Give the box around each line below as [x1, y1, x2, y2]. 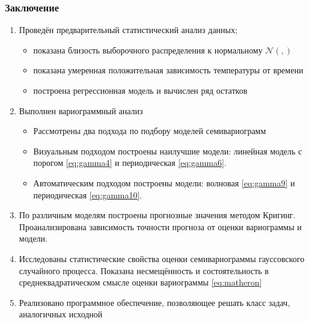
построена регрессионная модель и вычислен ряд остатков [33, 84, 248, 96]
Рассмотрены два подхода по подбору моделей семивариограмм [33, 124, 266, 137]
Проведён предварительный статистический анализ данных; [19, 23, 237, 36]
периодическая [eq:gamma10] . [33, 188, 142, 201]
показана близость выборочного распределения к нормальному [33, 43, 263, 56]
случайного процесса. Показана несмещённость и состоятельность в [19, 264, 269, 277]
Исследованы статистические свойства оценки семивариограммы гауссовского [19, 252, 305, 264]
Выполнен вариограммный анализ [19, 104, 143, 117]
